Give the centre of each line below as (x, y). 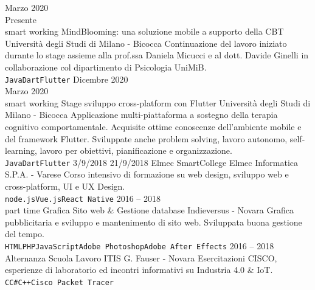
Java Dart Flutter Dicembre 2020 (67, 79)
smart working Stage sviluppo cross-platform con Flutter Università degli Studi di (158, 102)
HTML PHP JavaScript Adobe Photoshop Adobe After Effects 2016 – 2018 (140, 246)
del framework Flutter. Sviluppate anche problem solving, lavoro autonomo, (146, 138)
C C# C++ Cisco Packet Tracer (60, 282)
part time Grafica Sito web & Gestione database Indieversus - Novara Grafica (149, 210)
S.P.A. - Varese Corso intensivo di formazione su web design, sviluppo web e (147, 174)
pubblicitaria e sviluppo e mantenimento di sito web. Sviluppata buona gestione (154, 222)
